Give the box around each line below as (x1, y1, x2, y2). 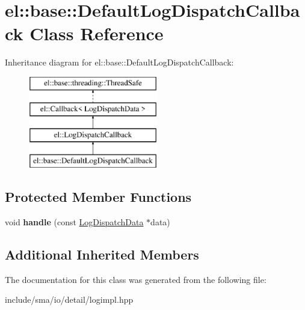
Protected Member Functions (5, 187, 192, 206)
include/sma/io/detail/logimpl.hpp (5, 293, 134, 306)
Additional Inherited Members (5, 245, 199, 263)
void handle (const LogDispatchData (5, 215, 144, 228)
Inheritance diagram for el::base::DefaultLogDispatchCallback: (5, 56, 234, 68)
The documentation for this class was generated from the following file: (5, 273, 266, 285)
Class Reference (29, 21, 164, 46)
